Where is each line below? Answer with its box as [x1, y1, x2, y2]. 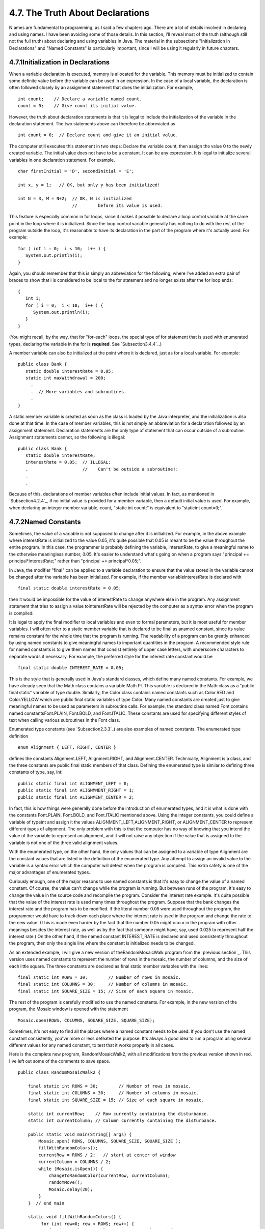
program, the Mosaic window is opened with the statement [9, 1006, 128, 1012]
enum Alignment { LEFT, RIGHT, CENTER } [18, 745, 116, 750]
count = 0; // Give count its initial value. [18, 103, 137, 109]
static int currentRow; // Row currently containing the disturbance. [27, 1111, 210, 1116]
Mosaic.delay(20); [49, 1186, 93, 1192]
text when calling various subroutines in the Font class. [9, 717, 120, 723]
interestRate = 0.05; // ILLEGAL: [25, 460, 111, 465]
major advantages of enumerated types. [9, 869, 90, 875]
